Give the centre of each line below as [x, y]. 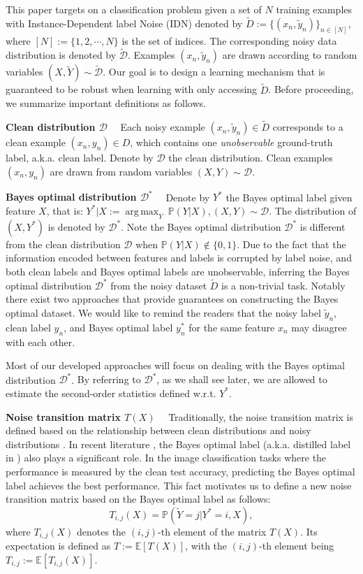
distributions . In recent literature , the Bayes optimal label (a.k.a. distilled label [178, 444]
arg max [142, 211]
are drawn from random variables [121, 171]
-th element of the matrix [212, 531]
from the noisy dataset [159, 285]
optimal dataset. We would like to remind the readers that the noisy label [163, 313]
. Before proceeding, [311, 89]
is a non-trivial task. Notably [283, 285]
